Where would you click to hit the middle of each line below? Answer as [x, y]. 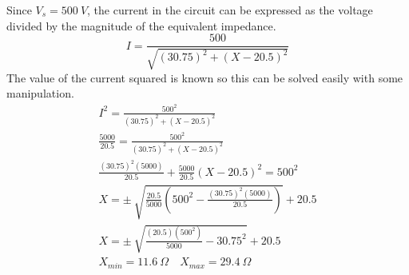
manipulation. [40, 93]
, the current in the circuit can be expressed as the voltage [230, 10]
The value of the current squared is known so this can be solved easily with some [205, 77]
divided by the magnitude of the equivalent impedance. [141, 25]
